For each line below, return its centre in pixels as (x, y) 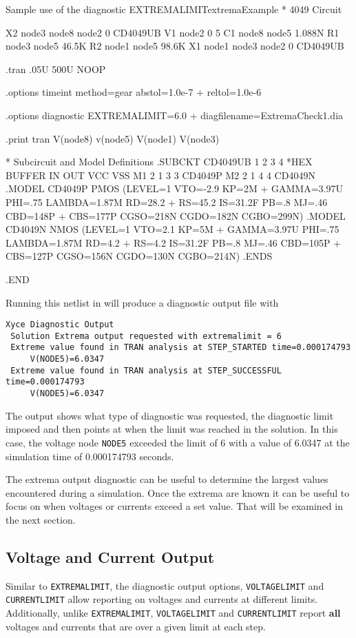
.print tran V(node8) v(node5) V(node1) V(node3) (113, 138)
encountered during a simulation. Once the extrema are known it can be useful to (178, 492)
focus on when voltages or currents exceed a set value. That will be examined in (174, 506)
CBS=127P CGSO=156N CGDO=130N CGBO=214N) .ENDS (139, 256)
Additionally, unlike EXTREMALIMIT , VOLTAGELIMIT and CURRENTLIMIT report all (173, 613)
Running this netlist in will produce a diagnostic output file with (142, 302)
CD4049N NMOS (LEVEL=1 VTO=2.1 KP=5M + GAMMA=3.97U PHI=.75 (172, 229)
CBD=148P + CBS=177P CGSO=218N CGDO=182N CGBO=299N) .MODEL (176, 215)
